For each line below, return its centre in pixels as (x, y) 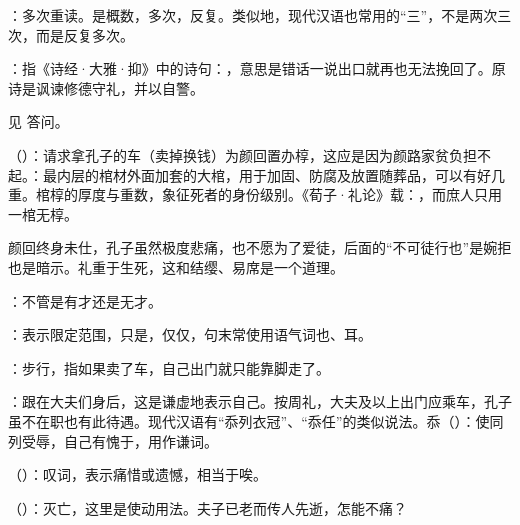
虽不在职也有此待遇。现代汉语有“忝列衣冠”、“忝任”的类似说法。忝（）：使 (249, 420)
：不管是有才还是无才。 (85, 300)
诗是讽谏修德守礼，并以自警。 (106, 87)
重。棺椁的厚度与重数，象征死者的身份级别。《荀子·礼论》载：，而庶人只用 (255, 194)
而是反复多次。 (84, 34)
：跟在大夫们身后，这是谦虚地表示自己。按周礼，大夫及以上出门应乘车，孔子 (260, 401)
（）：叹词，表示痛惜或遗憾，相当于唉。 (137, 474)
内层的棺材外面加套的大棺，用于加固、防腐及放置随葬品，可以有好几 (280, 174)
